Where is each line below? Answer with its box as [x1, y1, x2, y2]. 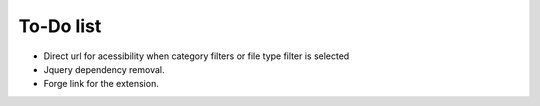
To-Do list [18, 15, 102, 37]
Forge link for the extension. [43, 78, 159, 90]
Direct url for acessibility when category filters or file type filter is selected [43, 50, 350, 62]
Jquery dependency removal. [43, 63, 165, 75]
